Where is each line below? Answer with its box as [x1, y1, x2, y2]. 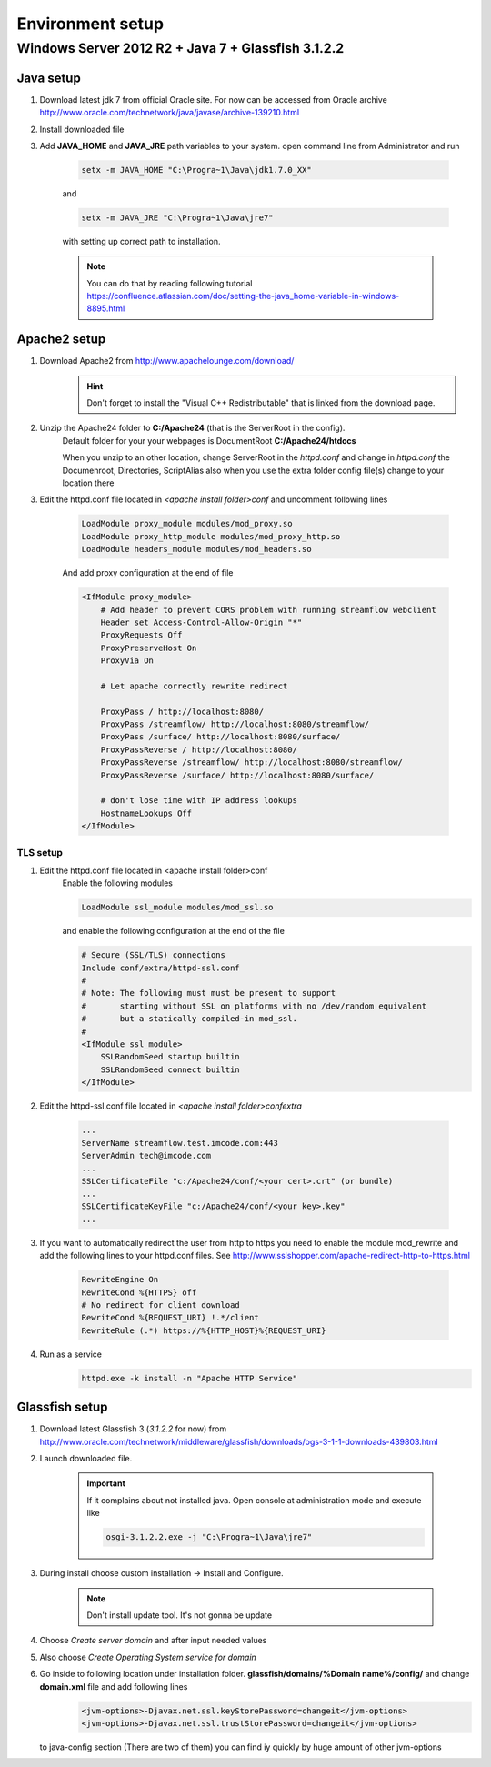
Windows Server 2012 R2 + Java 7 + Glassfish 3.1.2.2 [16, 40, 345, 56]
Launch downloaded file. [39, 1453, 133, 1464]
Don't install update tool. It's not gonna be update [86, 1610, 273, 1621]
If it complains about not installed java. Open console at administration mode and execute [86, 1494, 422, 1505]
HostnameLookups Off [100, 808, 193, 818]
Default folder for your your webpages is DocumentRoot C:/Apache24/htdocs [62, 435, 356, 446]
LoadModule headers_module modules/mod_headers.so [81, 544, 313, 555]
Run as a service [39, 1349, 102, 1360]
